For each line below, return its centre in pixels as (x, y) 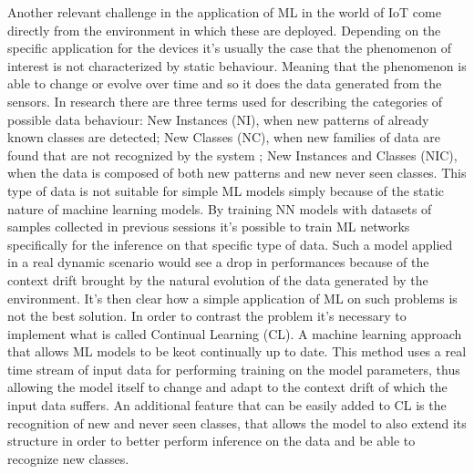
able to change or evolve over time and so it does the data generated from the (225, 83)
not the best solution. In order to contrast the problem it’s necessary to (207, 316)
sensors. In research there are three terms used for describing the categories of (225, 101)
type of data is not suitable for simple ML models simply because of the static (226, 190)
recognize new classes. (68, 458)
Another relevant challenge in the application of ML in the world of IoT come (224, 12)
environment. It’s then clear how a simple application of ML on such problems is (232, 298)
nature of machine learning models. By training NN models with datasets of (220, 208)
